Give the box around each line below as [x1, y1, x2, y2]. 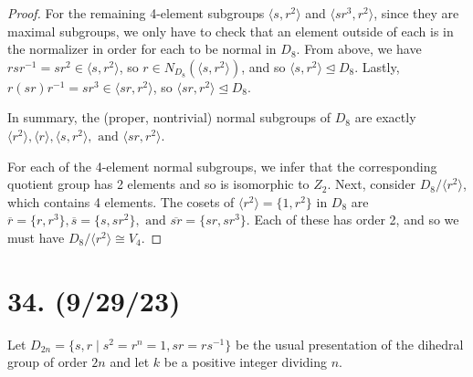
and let [110, 352, 150, 372]
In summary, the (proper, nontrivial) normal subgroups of [7, 108, 331, 127]
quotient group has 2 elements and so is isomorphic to [7, 174, 310, 194]
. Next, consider [327, 174, 416, 194]
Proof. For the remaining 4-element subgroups [7, 4, 265, 22]
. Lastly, [354, 57, 400, 76]
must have [7, 227, 65, 246]
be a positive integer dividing [163, 352, 328, 372]
